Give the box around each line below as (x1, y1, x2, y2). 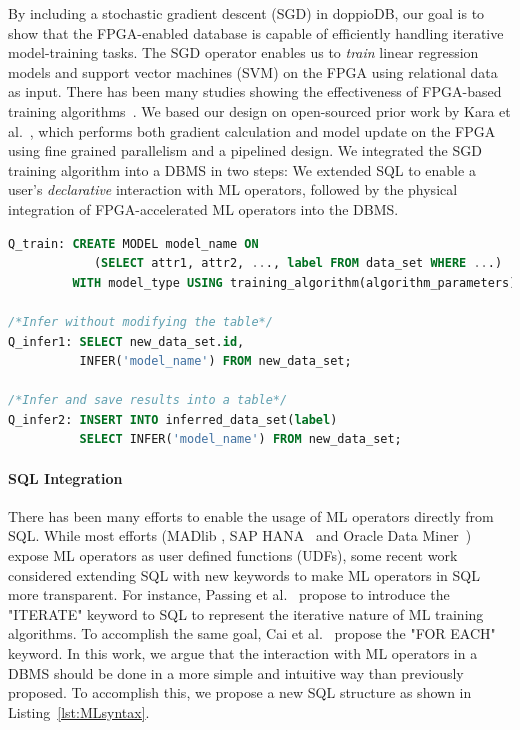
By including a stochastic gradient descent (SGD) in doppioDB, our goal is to (8, 3, 485, 23)
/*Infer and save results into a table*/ (8, 393, 288, 408)
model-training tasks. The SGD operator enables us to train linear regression (8, 42, 479, 63)
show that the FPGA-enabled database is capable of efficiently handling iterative (8, 22, 504, 43)
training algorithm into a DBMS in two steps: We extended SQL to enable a (8, 159, 476, 180)
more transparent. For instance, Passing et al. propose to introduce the (8, 584, 450, 605)
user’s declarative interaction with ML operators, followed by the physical (8, 179, 458, 200)
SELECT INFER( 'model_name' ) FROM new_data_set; (79, 432, 402, 447)
